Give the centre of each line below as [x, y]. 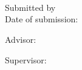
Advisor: [21, 39]
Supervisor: [26, 59]
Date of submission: [42, 19]
